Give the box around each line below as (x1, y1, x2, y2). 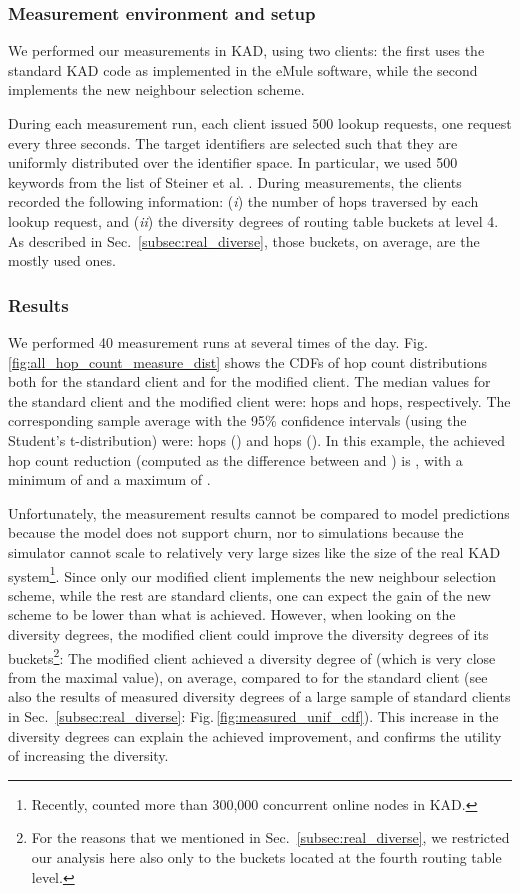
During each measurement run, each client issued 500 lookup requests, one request (8, 113, 512, 133)
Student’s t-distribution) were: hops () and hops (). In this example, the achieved (8, 429, 506, 450)
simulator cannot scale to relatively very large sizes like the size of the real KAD (8, 541, 501, 562)
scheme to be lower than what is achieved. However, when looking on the (8, 604, 456, 625)
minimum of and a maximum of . (8, 469, 211, 490)
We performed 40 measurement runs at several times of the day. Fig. (8, 331, 428, 352)
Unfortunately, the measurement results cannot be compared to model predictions (8, 502, 510, 523)
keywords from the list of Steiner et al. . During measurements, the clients (8, 171, 462, 192)
